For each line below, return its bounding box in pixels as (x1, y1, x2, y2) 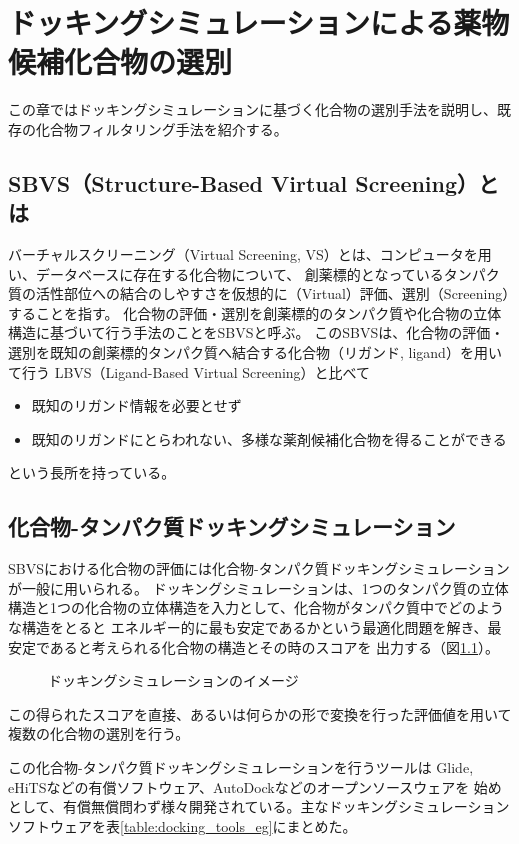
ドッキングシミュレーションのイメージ (48, 670, 299, 691)
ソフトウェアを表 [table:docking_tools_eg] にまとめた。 (8, 815, 357, 836)
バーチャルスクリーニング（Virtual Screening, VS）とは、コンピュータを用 (8, 244, 492, 265)
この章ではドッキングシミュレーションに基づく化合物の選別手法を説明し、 (8, 99, 498, 120)
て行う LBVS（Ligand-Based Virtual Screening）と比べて (8, 361, 371, 382)
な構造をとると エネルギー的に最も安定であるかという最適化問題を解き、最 (8, 617, 502, 638)
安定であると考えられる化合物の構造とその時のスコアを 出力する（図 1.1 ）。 (8, 636, 500, 657)
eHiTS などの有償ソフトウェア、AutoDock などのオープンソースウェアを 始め (8, 776, 502, 797)
